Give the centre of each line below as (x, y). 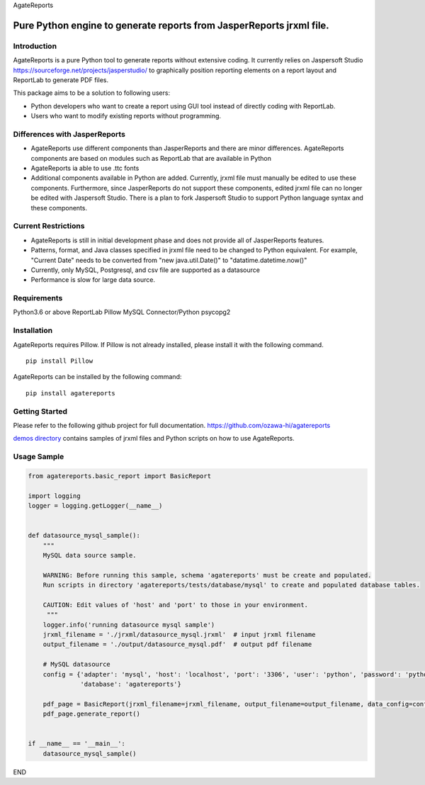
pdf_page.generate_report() (92, 714)
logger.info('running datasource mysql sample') (129, 625)
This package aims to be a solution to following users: (91, 93)
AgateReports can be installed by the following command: (97, 377)
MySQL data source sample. (90, 555)
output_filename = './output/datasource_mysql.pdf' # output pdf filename (177, 644)
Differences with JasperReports (69, 134)
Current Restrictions (49, 226)
